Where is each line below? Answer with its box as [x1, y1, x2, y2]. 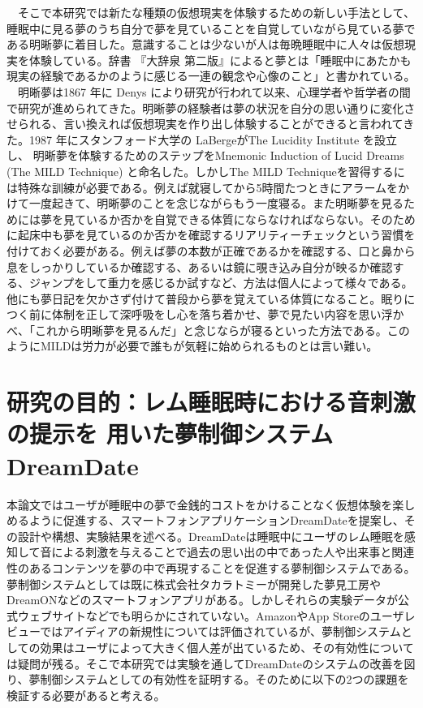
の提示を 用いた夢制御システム [6, 417, 333, 450]
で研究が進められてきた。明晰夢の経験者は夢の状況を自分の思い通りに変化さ [6, 99, 416, 116]
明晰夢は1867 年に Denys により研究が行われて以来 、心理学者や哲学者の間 [17, 83, 411, 100]
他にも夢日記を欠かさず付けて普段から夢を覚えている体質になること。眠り [6, 290, 404, 307]
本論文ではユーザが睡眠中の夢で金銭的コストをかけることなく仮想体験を [6, 496, 393, 513]
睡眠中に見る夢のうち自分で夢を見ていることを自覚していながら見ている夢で [6, 19, 416, 36]
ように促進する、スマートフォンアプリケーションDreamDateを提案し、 [28, 512, 404, 529]
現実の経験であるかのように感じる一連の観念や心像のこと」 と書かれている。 [6, 67, 416, 84]
